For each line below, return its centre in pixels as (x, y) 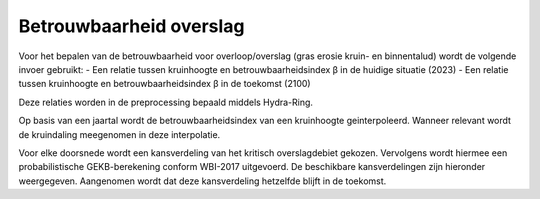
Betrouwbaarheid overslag (131, 26)
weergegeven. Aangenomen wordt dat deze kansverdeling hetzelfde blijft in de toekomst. (202, 181)
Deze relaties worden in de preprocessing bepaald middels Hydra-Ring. (166, 102)
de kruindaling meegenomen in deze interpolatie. (119, 134)
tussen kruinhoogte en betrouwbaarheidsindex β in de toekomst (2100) (164, 84)
